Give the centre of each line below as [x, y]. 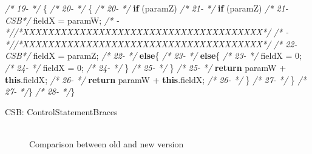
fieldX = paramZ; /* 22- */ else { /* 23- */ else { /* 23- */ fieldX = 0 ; [167, 55]
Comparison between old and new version [107, 143]
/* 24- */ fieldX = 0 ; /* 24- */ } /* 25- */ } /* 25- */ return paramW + [146, 67]
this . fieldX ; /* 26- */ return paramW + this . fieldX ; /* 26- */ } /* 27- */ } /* [156, 79]
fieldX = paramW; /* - [76, 20]
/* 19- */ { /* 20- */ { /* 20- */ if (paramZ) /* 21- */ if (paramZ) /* [139, 8]
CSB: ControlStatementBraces [61, 111]
